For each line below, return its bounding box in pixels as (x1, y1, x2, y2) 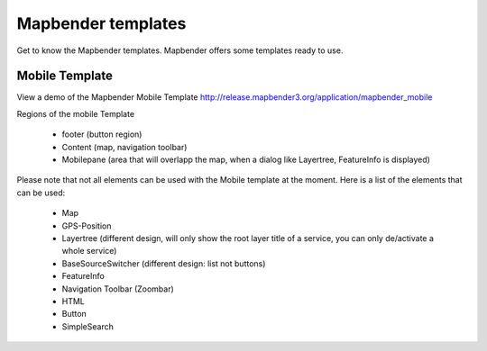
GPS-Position (61, 220, 112, 231)
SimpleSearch (61, 320, 115, 332)
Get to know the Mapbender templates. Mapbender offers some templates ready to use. (16, 45, 344, 56)
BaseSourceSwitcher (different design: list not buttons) (61, 257, 266, 269)
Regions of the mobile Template (16, 108, 135, 119)
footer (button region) (61, 129, 142, 139)
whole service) (61, 246, 117, 256)
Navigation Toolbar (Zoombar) (61, 283, 175, 294)
